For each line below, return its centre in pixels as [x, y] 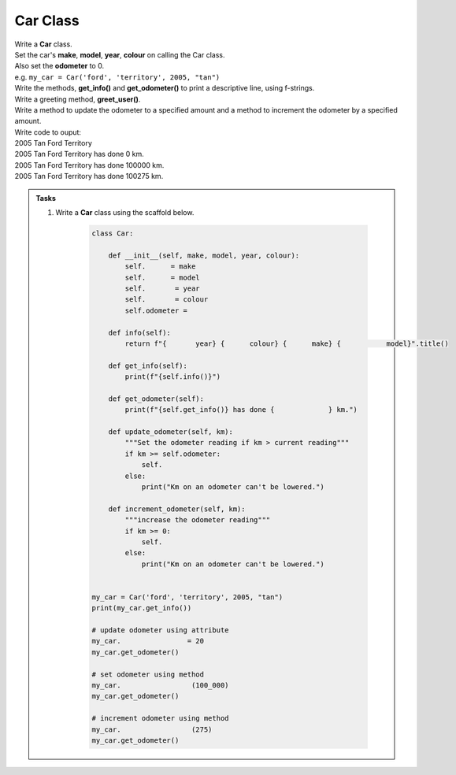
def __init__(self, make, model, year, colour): [204, 255]
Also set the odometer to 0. [59, 66]
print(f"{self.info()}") [172, 377]
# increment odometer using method [160, 718]
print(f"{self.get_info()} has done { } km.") [241, 410]
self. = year [162, 288]
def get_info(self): [148, 365]
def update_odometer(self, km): [171, 432]
